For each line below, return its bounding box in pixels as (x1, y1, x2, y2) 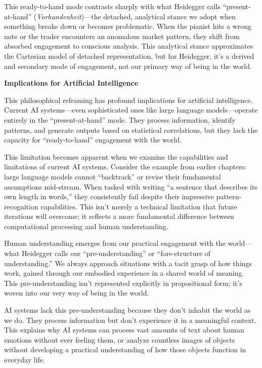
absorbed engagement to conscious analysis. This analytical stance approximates (4, 41, 253, 51)
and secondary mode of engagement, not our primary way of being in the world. (4, 60, 252, 71)
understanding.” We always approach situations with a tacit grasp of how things (4, 257, 252, 268)
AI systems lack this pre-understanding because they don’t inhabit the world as (4, 305, 251, 315)
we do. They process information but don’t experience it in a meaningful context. (4, 314, 256, 325)
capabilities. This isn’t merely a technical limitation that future (40, 201, 237, 211)
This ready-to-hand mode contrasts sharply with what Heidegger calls (4, 1, 221, 11)
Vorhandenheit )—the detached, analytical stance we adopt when (36, 11, 236, 21)
